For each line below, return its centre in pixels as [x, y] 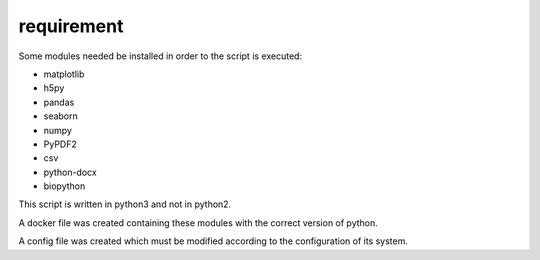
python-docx [70, 172]
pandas [59, 102]
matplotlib [64, 74]
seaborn [61, 116]
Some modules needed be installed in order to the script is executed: [160, 56]
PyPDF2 [60, 144]
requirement [71, 26]
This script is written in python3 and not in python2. [125, 204]
